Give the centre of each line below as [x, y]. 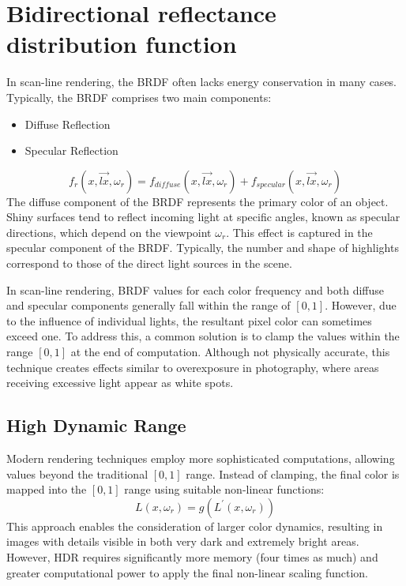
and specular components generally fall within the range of [148, 305]
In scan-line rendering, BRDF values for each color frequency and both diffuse [195, 289]
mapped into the [47, 489]
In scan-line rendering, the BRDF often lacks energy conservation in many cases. [202, 82]
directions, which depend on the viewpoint [109, 232]
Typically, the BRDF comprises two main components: [139, 97]
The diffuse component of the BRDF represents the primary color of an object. [197, 201]
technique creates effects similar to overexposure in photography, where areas [193, 367]
